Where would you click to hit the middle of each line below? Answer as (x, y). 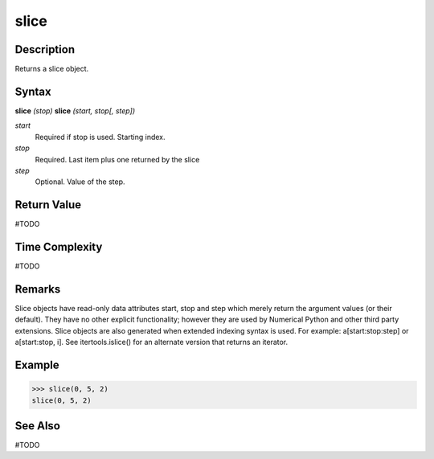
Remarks (38, 289)
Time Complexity (59, 247)
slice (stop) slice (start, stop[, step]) (75, 111)
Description (45, 49)
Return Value (48, 205)
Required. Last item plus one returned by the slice (117, 159)
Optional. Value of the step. (80, 182)
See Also (37, 426)
